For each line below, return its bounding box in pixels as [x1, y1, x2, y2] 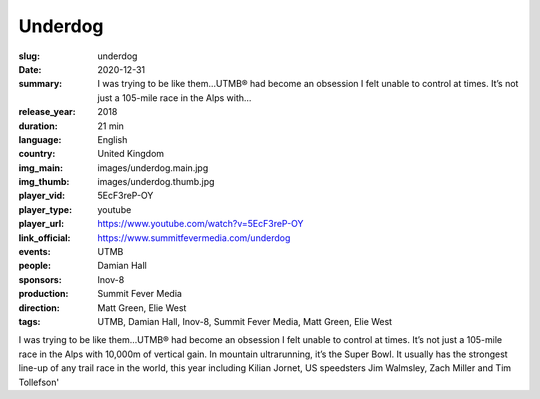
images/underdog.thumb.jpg [97, 176, 215, 188]
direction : [18, 301, 60, 314]
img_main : [18, 161, 64, 174]
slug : [18, 50, 40, 62]
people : [18, 260, 52, 272]
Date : [18, 63, 42, 75]
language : [18, 133, 62, 145]
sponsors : [18, 273, 62, 285]
